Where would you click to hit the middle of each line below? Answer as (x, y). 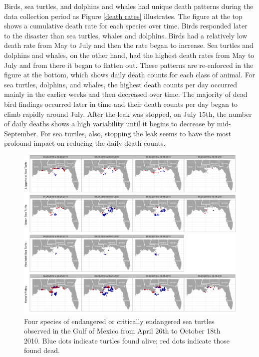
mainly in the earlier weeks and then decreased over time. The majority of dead (126, 94)
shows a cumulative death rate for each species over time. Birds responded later (126, 26)
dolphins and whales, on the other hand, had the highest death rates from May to (129, 55)
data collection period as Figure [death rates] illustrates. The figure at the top (123, 16)
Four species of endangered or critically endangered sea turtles (119, 321)
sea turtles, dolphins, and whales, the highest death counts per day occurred (121, 84)
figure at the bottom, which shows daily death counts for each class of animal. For (130, 75)
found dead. (42, 350)
